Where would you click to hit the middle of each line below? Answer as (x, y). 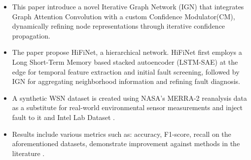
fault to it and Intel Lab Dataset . (63, 117)
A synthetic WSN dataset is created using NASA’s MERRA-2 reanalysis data (129, 98)
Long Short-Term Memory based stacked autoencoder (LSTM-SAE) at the (125, 61)
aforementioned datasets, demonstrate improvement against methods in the (126, 143)
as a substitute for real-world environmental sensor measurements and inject (127, 107)
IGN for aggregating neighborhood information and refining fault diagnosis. (126, 81)
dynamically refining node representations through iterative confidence (119, 26)
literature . (28, 153)
